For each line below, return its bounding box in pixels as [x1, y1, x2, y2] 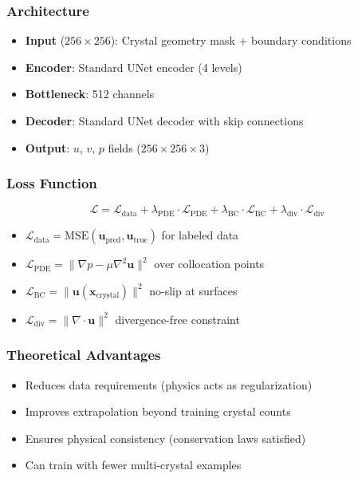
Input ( [25, 32, 65, 49]
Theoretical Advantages [6, 345, 161, 365]
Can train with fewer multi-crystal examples [25, 456, 242, 473]
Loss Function [6, 173, 97, 193]
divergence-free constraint [115, 310, 240, 327]
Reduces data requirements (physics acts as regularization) [25, 376, 313, 393]
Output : [25, 139, 70, 156]
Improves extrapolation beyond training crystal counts [25, 403, 291, 420]
